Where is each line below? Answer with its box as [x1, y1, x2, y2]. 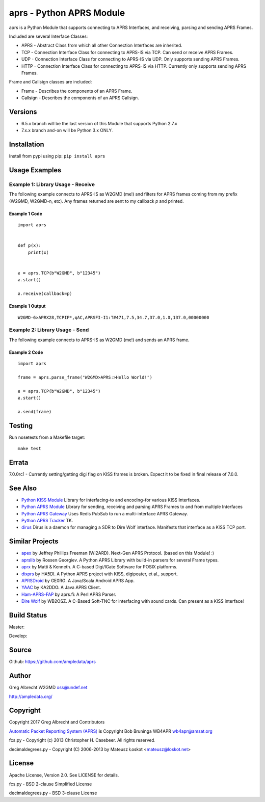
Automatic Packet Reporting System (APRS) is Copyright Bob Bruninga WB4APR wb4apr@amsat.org [9, 728, 213, 734]
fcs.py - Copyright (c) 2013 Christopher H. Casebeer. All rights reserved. [9, 737, 156, 743]
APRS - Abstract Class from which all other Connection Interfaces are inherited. [21, 42, 183, 49]
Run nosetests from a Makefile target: [9, 434, 85, 440]
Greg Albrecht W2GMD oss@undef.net [9, 685, 88, 691]
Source [9, 646, 32, 654]
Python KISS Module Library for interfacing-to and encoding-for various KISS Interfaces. [21, 497, 201, 503]
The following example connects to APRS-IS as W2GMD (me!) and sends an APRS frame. [9, 337, 190, 343]
